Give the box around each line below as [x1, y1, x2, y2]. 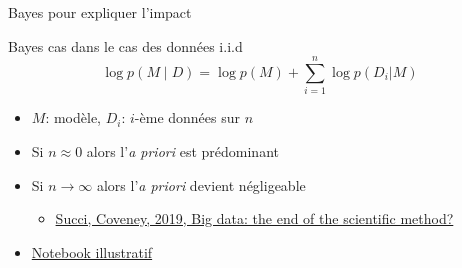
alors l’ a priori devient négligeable [96, 174, 306, 195]
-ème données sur [134, 107, 241, 128]
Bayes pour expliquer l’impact [8, 2, 192, 22]
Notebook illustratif [31, 241, 153, 262]
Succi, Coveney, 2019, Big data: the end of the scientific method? [55, 208, 454, 229]
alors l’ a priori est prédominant [86, 140, 279, 161]
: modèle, [45, 107, 101, 128]
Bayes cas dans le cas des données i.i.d [8, 35, 243, 56]
